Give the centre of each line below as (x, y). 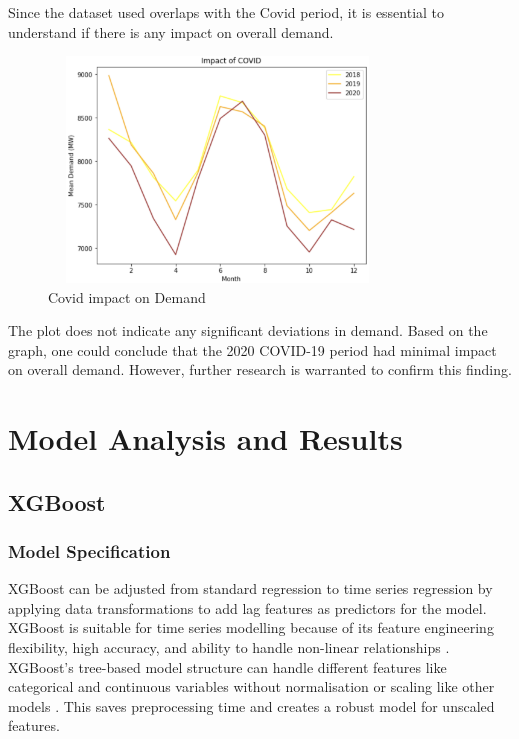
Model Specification (89, 551)
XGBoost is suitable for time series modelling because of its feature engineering (251, 627)
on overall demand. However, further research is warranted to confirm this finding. (260, 369)
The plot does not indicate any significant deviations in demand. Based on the (248, 330)
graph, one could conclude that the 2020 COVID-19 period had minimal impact (252, 349)
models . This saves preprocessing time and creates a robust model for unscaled (251, 705)
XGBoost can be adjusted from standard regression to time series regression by (250, 588)
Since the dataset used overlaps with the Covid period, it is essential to (226, 12)
